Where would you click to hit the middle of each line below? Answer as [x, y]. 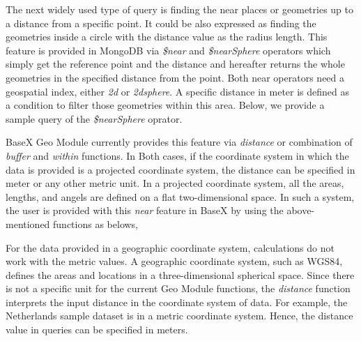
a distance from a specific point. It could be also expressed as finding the [161, 23]
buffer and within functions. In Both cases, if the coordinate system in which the [177, 155]
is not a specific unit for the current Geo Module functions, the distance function [178, 288]
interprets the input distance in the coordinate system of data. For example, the [177, 302]
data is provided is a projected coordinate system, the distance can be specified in [180, 169]
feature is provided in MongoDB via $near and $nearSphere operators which [168, 50]
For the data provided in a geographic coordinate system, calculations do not [170, 247]
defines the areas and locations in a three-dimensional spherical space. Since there [180, 274]
